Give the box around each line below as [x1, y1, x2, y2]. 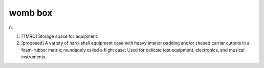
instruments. [21, 54, 46, 60]
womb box [9, 7, 52, 18]
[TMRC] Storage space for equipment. [21, 33, 99, 39]
